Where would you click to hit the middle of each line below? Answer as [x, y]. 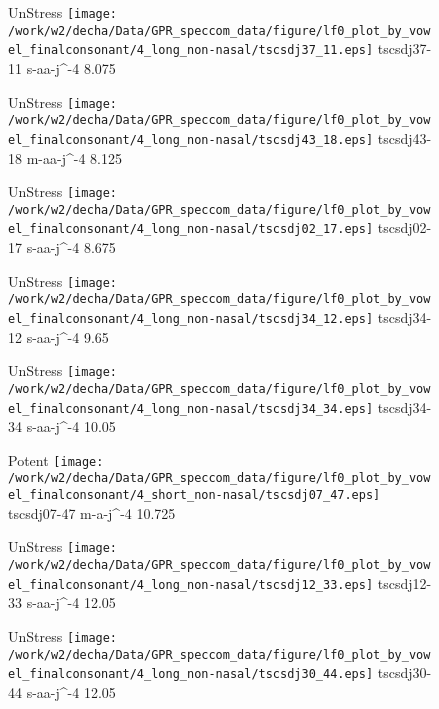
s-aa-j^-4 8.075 [71, 67]
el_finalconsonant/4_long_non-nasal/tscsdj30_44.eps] [191, 674]
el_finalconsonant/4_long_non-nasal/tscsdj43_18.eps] [191, 139]
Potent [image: [56, 459]
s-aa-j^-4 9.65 [67, 336]
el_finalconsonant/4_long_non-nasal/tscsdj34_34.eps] [191, 408]
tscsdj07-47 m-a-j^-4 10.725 [92, 512]
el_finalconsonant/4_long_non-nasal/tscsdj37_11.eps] [191, 50]
